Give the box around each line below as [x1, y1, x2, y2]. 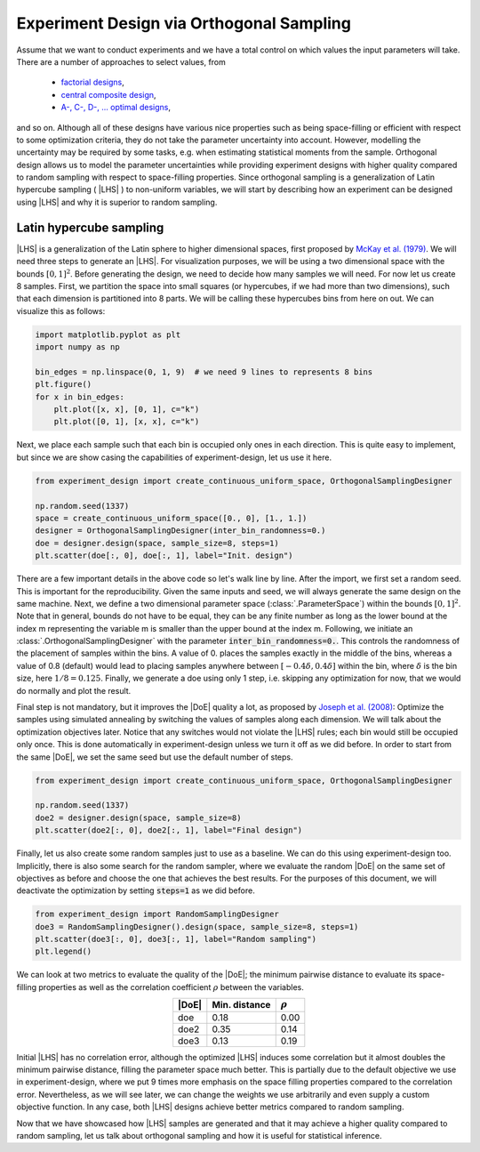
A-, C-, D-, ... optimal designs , [60, 102, 171, 113]
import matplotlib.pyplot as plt [35, 329, 181, 340]
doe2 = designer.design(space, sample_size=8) [35, 812, 242, 823]
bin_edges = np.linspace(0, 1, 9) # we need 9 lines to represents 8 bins [35, 367, 373, 377]
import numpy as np [35, 342, 120, 352]
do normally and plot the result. [16, 685, 132, 696]
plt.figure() [35, 379, 92, 390]
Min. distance [212, 999, 271, 1011]
